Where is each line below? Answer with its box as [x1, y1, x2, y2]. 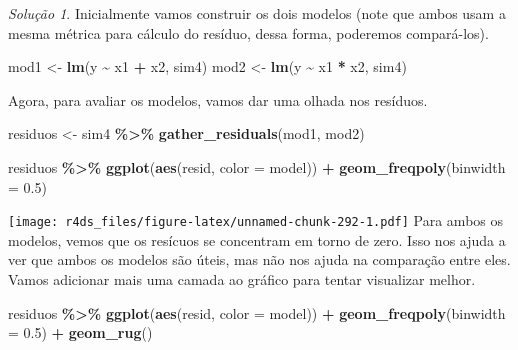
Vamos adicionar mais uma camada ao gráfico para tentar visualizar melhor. [8, 269, 476, 289]
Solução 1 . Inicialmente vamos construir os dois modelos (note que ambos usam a [8, 3, 506, 23]
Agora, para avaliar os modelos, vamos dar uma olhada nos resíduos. [8, 89, 428, 110]
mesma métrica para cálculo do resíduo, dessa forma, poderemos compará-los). [8, 22, 489, 43]
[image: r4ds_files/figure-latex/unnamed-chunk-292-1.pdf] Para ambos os [8, 210, 503, 231]
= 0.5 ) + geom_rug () [8, 322, 153, 343]
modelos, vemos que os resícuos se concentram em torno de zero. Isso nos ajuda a [8, 229, 506, 250]
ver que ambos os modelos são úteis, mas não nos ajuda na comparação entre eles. [8, 249, 511, 270]
